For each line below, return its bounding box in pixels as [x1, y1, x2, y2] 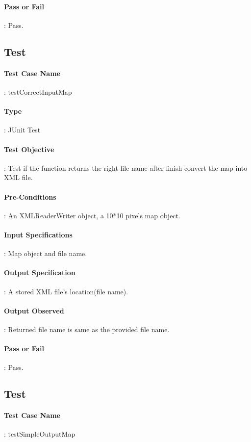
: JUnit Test [4, 125, 41, 135]
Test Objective [4, 144, 54, 154]
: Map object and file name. [4, 248, 87, 259]
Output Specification [4, 267, 75, 278]
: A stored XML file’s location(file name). [4, 286, 128, 296]
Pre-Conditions [4, 191, 56, 202]
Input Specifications [4, 229, 73, 239]
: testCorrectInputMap [4, 86, 72, 97]
